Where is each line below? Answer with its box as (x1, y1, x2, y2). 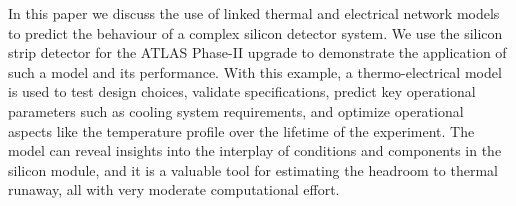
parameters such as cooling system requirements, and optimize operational (8, 100, 464, 121)
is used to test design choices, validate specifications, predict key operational (8, 81, 476, 102)
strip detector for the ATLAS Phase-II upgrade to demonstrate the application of (8, 42, 507, 63)
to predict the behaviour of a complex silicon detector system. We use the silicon (8, 22, 503, 43)
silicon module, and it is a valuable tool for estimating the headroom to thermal (8, 159, 498, 180)
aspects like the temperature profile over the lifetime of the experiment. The (8, 120, 475, 141)
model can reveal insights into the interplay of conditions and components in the (8, 140, 502, 161)
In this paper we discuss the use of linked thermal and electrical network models (8, 3, 500, 23)
